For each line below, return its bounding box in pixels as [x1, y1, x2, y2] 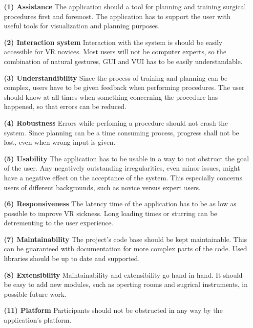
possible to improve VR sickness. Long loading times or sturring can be [4, 208, 217, 218]
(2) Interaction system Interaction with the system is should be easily [4, 37, 223, 47]
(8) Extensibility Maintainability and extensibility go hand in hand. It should [4, 269, 243, 280]
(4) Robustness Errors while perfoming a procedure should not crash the [4, 117, 228, 128]
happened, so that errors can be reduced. [4, 101, 126, 111]
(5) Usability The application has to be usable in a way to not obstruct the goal [4, 153, 249, 163]
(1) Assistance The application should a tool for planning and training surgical [4, 1, 246, 11]
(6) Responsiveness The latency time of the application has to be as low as [4, 198, 236, 209]
